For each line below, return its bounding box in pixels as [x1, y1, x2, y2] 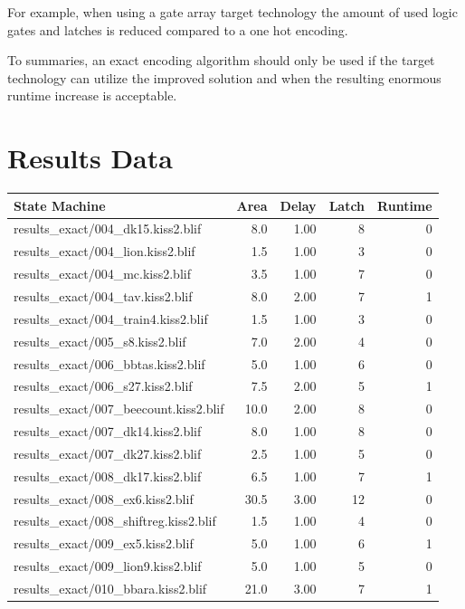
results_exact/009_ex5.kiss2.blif [14, 534, 194, 553]
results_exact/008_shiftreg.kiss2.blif [14, 511, 216, 530]
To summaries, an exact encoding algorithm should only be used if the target [7, 51, 435, 70]
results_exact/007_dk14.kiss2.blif [14, 422, 202, 441]
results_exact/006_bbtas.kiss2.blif [14, 354, 205, 373]
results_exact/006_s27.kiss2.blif [14, 376, 193, 395]
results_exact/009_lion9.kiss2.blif [14, 557, 202, 576]
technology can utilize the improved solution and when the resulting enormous [7, 68, 441, 87]
